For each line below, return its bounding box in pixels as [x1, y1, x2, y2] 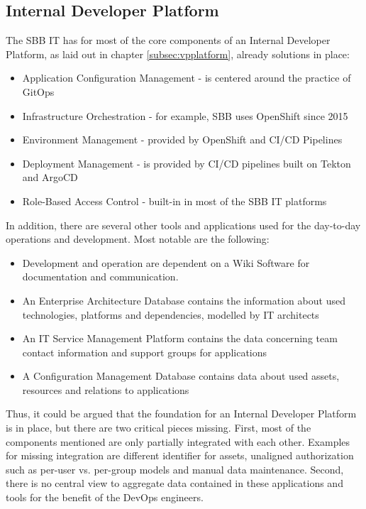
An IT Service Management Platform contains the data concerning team [22, 331, 338, 346]
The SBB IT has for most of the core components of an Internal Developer [6, 33, 331, 48]
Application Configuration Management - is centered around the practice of [22, 70, 351, 85]
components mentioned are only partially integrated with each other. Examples [6, 434, 350, 449]
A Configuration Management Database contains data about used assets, [22, 368, 340, 383]
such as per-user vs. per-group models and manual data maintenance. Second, [6, 461, 344, 476]
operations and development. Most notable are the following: [6, 231, 270, 246]
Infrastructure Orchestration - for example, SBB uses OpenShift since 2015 [22, 108, 348, 123]
